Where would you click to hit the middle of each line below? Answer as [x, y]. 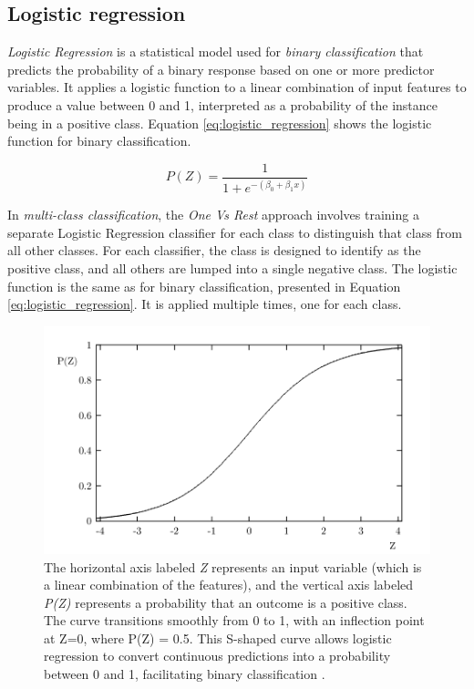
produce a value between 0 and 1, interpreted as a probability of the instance [223, 104]
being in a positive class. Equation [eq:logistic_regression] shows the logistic [220, 123]
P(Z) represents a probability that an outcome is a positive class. [226, 602]
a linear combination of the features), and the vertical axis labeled [229, 585]
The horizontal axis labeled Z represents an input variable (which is [233, 566]
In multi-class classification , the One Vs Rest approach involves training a [213, 215]
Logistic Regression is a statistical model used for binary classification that [216, 51]
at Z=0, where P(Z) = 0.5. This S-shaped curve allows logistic [218, 638]
